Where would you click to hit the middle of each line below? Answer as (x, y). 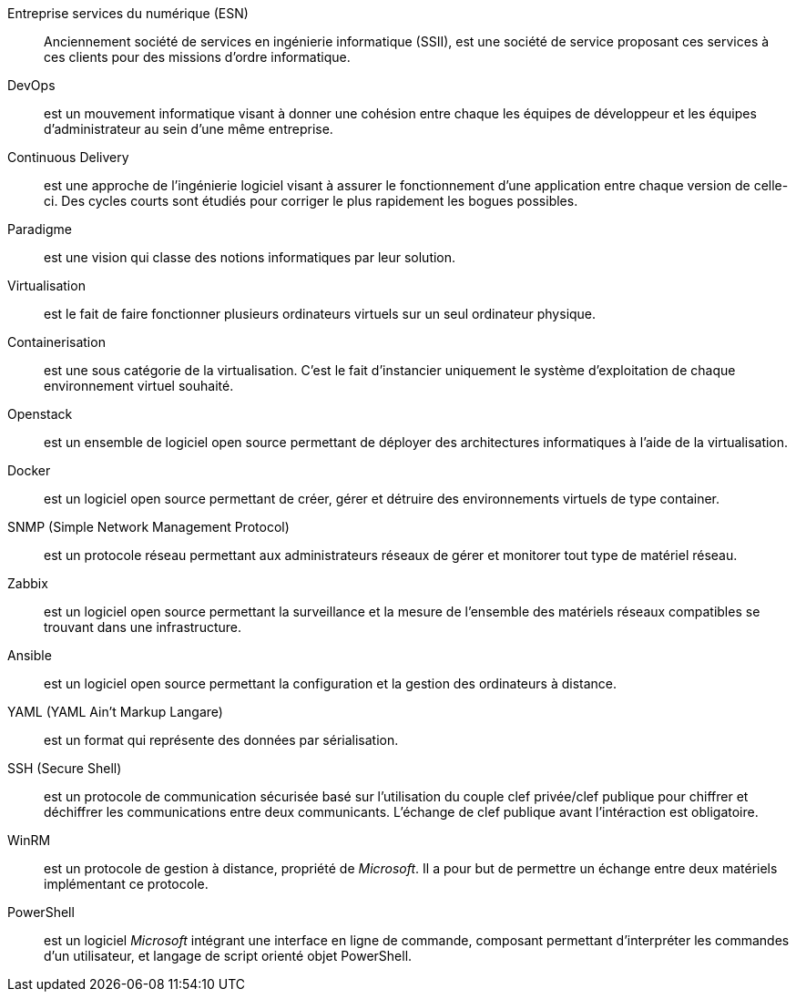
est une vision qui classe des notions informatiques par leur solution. (250, 257)
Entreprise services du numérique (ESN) (128, 13)
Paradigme (40, 229)
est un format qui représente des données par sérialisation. (221, 740)
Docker (29, 470)
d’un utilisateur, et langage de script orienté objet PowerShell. (228, 956)
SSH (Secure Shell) (65, 768)
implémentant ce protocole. (126, 884)
